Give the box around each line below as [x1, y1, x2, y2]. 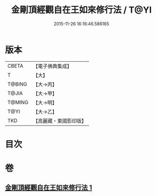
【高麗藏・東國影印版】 [33, 117, 87, 124]
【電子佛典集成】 [33, 63, 72, 70]
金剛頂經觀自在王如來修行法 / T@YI [11, 4, 152, 16]
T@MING [7, 99, 29, 106]
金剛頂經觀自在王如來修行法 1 [5, 183, 93, 192]
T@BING [7, 81, 28, 88]
